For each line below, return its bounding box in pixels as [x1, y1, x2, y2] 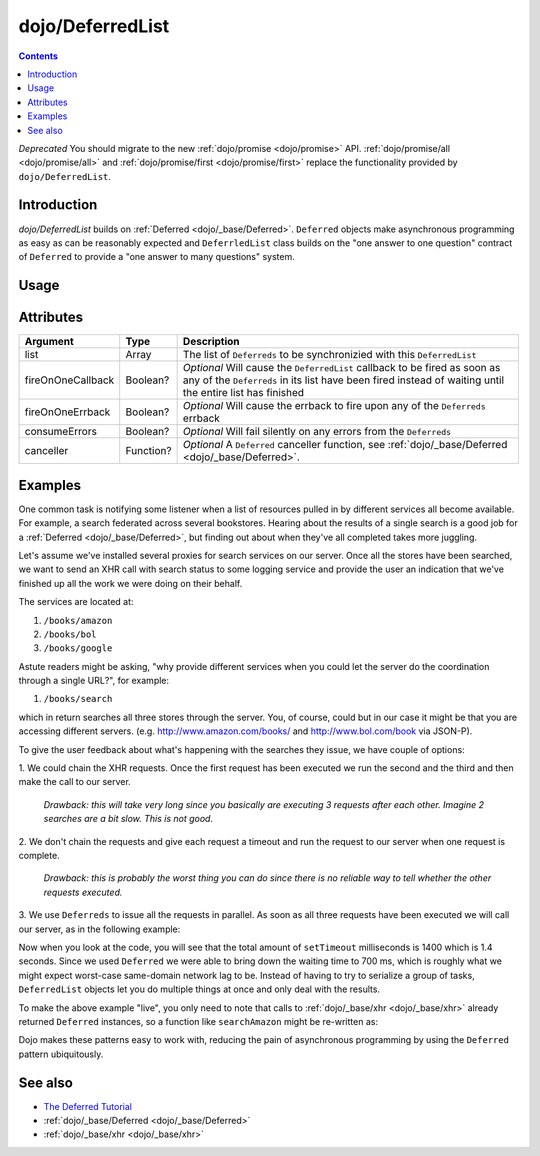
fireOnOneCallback [24, 373, 115, 387]
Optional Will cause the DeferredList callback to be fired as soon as [182, 361, 501, 375]
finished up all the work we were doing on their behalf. [18, 577, 243, 589]
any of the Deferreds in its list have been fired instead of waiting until [182, 373, 505, 387]
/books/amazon [43, 615, 113, 626]
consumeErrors [24, 425, 97, 439]
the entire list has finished [182, 386, 305, 400]
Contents [18, 50, 59, 62]
